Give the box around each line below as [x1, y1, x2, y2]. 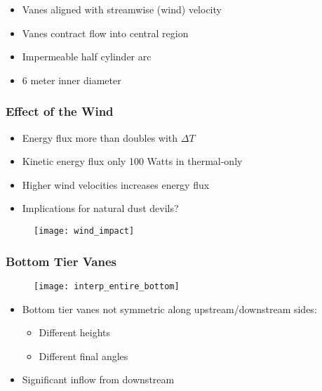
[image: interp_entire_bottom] [34, 281, 180, 291]
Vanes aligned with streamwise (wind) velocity [22, 2, 222, 16]
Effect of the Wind [6, 102, 114, 120]
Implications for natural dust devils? [22, 201, 179, 216]
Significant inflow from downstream [22, 372, 175, 387]
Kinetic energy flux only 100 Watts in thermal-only [22, 154, 243, 168]
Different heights [39, 325, 111, 340]
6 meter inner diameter [22, 72, 121, 87]
